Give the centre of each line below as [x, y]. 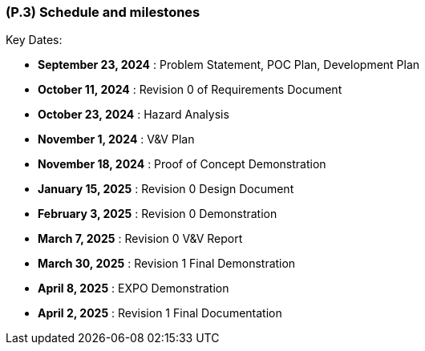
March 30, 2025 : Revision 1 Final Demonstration [167, 264]
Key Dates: [34, 40]
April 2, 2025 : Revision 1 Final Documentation [160, 313]
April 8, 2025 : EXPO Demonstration [134, 288]
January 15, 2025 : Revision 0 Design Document [166, 189]
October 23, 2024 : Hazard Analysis [134, 115]
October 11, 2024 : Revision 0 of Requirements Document [190, 90]
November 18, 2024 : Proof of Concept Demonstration [182, 164]
